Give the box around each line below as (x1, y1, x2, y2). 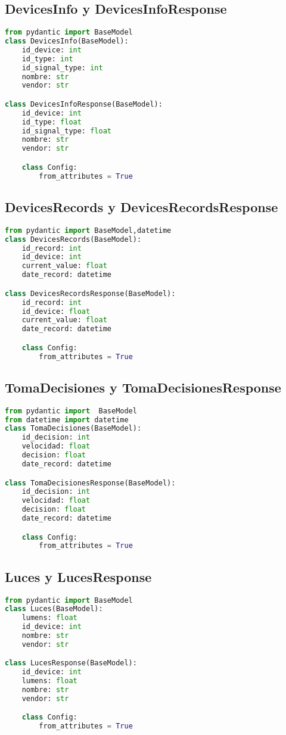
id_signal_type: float (21, 126, 111, 135)
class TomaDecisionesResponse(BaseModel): (5, 478, 176, 487)
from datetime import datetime (5, 415, 129, 424)
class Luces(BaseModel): (5, 605, 103, 613)
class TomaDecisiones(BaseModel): (5, 424, 142, 433)
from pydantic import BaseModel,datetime (5, 226, 172, 235)
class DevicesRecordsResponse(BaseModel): (5, 289, 176, 298)
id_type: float (21, 117, 82, 126)
